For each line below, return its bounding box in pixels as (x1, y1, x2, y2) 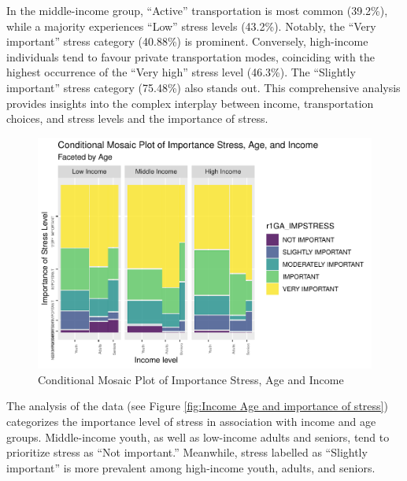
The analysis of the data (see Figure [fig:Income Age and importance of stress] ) (6, 398, 388, 414)
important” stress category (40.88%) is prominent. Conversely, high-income (6, 33, 368, 50)
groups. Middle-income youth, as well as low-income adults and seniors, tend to (6, 428, 390, 445)
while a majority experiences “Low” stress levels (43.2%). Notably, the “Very (6, 17, 376, 34)
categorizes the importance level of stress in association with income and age (6, 413, 376, 430)
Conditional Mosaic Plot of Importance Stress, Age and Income (38, 371, 344, 387)
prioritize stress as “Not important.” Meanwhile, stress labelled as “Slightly (6, 444, 368, 461)
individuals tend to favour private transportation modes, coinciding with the (6, 48, 375, 65)
